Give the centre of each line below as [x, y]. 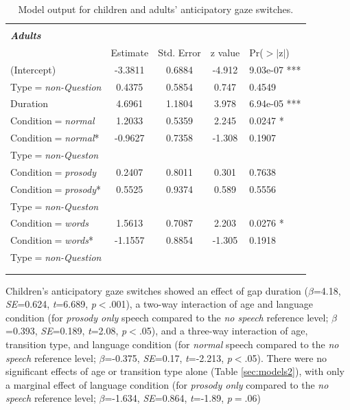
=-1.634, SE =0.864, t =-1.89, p [168, 398]
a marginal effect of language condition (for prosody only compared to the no [167, 384]
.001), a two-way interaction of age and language [211, 304]
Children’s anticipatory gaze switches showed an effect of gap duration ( [157, 290]
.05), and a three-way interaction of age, [223, 331]
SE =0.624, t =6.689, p [51, 304]
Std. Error [179, 52]
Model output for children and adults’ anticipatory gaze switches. [156, 9]
